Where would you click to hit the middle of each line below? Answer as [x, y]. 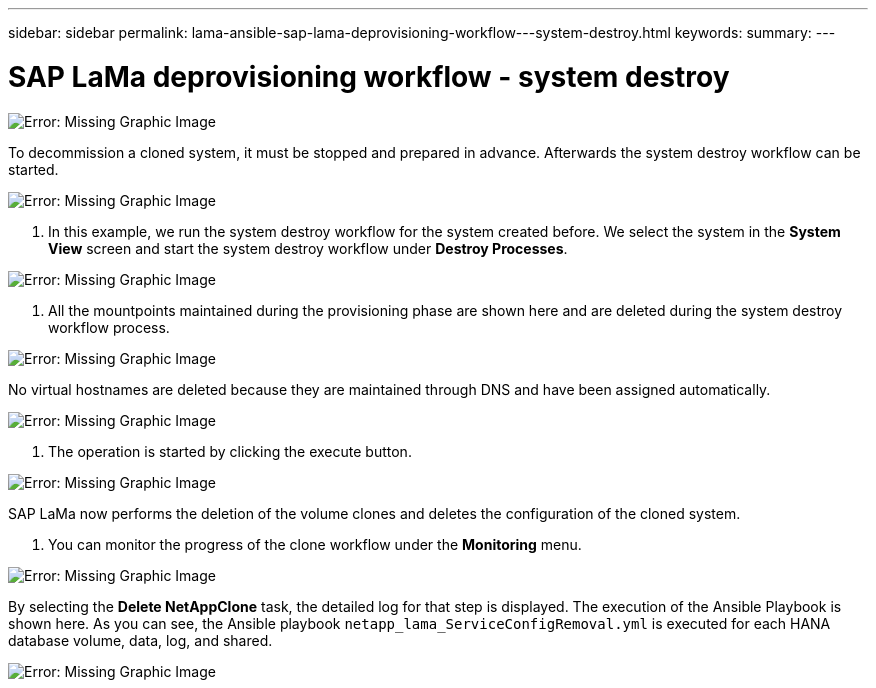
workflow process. [109, 327]
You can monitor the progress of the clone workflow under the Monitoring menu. [315, 544]
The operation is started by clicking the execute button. [230, 451]
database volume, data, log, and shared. [140, 640]
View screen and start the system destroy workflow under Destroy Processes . [308, 248]
